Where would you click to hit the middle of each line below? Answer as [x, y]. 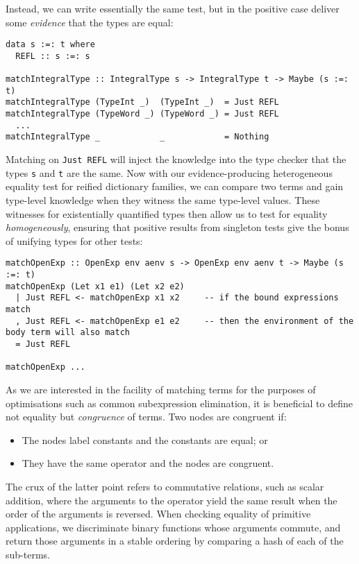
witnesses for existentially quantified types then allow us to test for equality [167, 213]
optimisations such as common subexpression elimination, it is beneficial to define [179, 403]
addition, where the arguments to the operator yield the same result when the [172, 500]
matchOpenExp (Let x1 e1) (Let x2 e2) [95, 286]
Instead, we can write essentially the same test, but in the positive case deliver [173, 8]
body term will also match [68, 333]
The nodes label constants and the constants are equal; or [145, 439]
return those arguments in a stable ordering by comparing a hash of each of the [175, 541]
